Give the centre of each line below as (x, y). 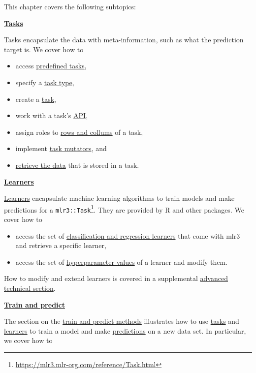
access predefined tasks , (51, 66)
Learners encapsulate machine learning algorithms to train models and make (119, 198)
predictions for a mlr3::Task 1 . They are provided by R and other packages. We (124, 209)
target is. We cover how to (44, 49)
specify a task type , (45, 82)
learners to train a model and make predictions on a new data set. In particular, (125, 330)
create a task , (36, 99)
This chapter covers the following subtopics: (70, 6)
